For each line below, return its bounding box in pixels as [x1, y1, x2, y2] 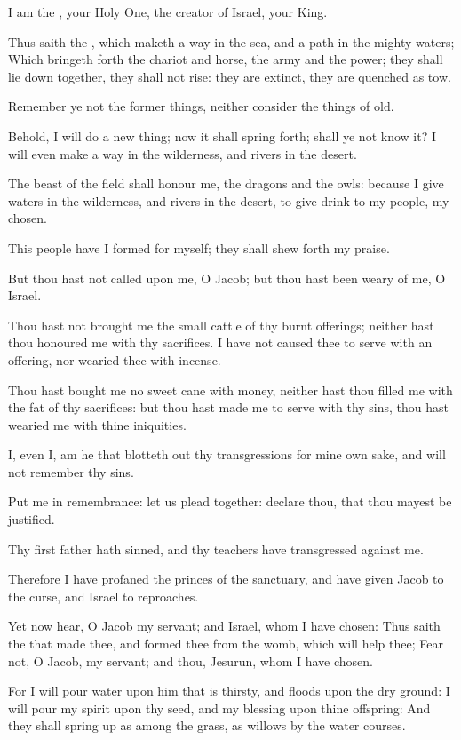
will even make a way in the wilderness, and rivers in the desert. [8, 144, 357, 163]
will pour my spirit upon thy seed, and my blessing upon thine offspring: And [8, 698, 431, 717]
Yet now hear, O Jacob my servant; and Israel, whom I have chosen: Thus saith [8, 617, 441, 635]
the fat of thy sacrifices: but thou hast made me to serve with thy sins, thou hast [8, 398, 449, 417]
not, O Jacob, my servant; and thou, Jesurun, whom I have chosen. [8, 651, 373, 670]
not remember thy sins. [8, 462, 134, 481]
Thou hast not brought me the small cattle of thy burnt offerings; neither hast [8, 315, 434, 334]
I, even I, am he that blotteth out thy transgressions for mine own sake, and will [8, 445, 446, 464]
